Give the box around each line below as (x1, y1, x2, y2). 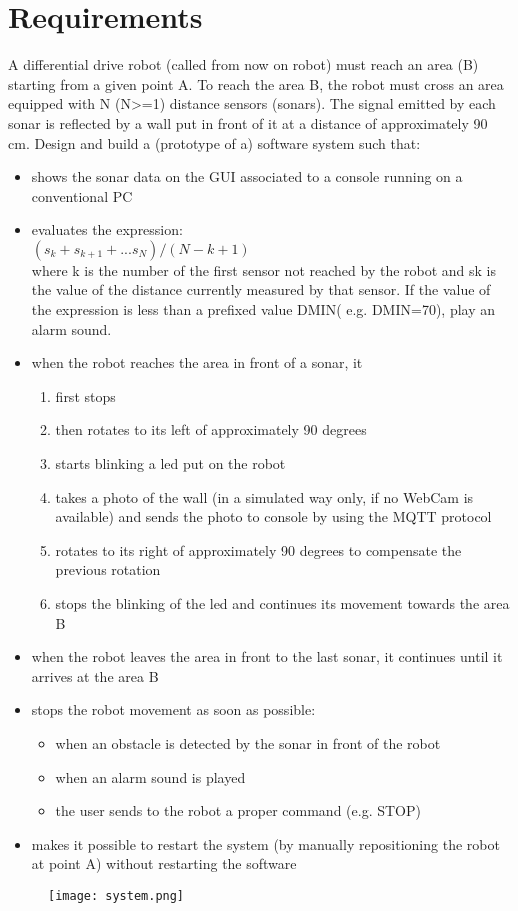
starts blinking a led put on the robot (55, 453, 286, 474)
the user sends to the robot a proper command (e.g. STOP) (55, 800, 421, 821)
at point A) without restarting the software (31, 853, 297, 874)
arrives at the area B (31, 665, 159, 686)
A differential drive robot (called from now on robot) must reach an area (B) (8, 54, 479, 75)
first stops (55, 385, 116, 406)
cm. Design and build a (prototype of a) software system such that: (8, 132, 421, 153)
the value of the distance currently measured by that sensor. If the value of (31, 279, 491, 300)
